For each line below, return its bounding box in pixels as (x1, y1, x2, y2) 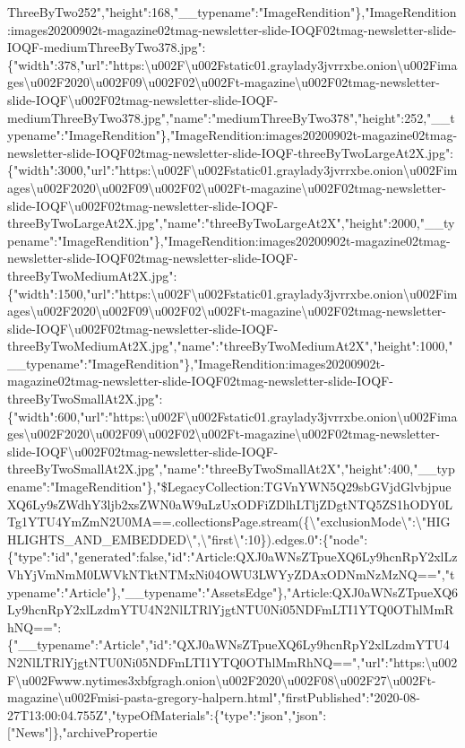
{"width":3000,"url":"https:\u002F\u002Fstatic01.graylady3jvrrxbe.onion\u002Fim (7, 161, 458, 179)
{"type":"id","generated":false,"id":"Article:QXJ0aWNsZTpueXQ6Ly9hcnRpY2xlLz (7, 547, 458, 566)
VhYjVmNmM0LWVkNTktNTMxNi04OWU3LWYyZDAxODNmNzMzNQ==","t (7, 565, 455, 583)
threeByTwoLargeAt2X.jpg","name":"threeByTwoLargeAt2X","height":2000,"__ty (7, 213, 455, 232)
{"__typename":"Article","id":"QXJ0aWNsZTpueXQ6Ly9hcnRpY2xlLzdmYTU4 (7, 635, 450, 654)
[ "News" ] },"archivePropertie (7, 723, 158, 742)
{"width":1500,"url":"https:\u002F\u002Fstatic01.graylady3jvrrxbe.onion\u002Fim (7, 283, 458, 302)
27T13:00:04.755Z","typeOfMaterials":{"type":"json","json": (7, 705, 327, 724)
